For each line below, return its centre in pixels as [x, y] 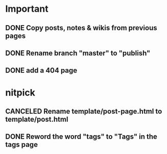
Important [27, 9]
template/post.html [37, 119]
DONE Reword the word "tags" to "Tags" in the [81, 137]
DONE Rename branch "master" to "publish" [78, 53]
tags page [22, 145]
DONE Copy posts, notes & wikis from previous [81, 28]
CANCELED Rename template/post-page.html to [84, 111]
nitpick [20, 92]
